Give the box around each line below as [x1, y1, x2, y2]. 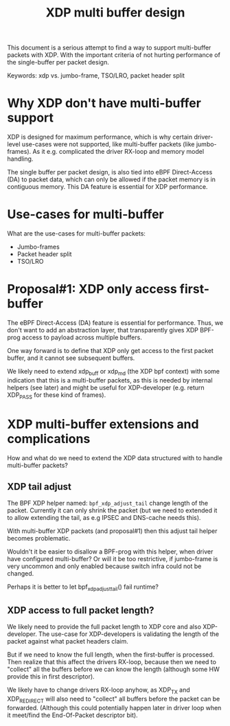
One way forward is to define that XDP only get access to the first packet [7, 347, 214, 354]
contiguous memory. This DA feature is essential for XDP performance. [7, 183, 208, 191]
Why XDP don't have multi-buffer [7, 95, 201, 111]
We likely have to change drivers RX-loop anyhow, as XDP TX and [7, 685, 190, 695]
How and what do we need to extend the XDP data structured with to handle [7, 453, 223, 462]
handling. [7, 155, 34, 163]
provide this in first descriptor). [7, 672, 95, 681]
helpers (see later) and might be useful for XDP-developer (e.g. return [7, 383, 205, 392]
